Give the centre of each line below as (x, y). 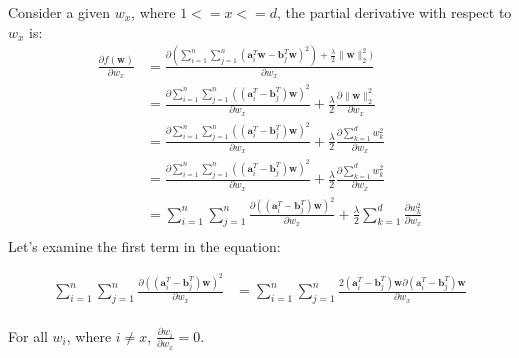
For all (28, 335)
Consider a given (59, 12)
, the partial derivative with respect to (394, 12)
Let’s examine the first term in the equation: (144, 245)
